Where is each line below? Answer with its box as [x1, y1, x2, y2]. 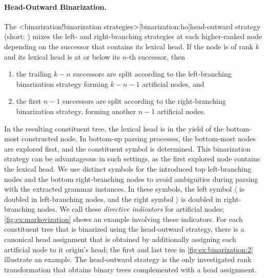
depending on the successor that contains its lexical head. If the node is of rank [4, 41, 253, 51]
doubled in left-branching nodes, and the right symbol [4, 193, 174, 204]
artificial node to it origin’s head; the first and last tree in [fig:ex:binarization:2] [4, 244, 253, 254]
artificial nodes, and [142, 78, 204, 89]
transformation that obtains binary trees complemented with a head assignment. [4, 264, 257, 274]
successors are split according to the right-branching [63, 96, 226, 106]
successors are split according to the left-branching [73, 68, 232, 79]
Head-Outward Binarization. [4, 1, 107, 12]
